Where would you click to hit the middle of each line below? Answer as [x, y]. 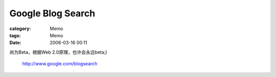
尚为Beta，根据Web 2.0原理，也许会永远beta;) [58, 52]
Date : [15, 43]
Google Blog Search [52, 13]
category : [20, 29]
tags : [15, 35]
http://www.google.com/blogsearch [60, 64]
